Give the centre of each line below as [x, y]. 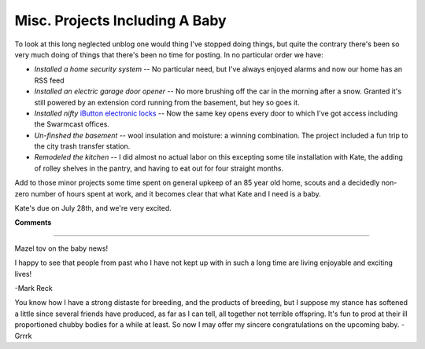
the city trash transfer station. [82, 146]
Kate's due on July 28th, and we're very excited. [93, 208]
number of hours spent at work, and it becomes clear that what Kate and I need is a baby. [176, 193]
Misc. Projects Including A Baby [121, 20]
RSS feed [49, 80]
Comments [33, 222]
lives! [23, 274]
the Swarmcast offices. [72, 124]
